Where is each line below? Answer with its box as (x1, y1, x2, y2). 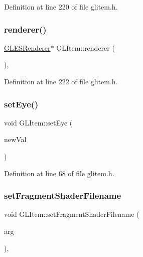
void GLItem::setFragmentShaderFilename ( (4, 209, 139, 219)
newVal (4, 134, 27, 145)
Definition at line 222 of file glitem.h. (4, 76, 118, 86)
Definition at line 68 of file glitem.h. (4, 168, 114, 178)
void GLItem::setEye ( (4, 117, 73, 127)
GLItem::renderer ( (56, 42, 115, 53)
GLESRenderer (4, 42, 51, 53)
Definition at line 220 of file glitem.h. (4, 2, 118, 12)
